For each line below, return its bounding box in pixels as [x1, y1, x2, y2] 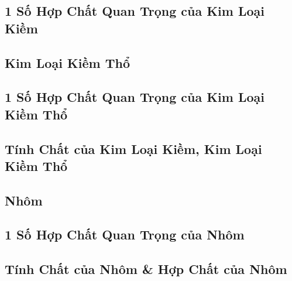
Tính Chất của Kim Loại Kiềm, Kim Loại [5, 139, 262, 157]
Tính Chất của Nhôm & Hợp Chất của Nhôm [5, 260, 287, 278]
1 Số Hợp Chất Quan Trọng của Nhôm [5, 225, 245, 244]
